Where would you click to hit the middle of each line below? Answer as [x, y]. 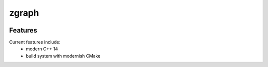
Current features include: [35, 42]
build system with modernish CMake [63, 56]
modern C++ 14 [42, 49]
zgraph [24, 13]
